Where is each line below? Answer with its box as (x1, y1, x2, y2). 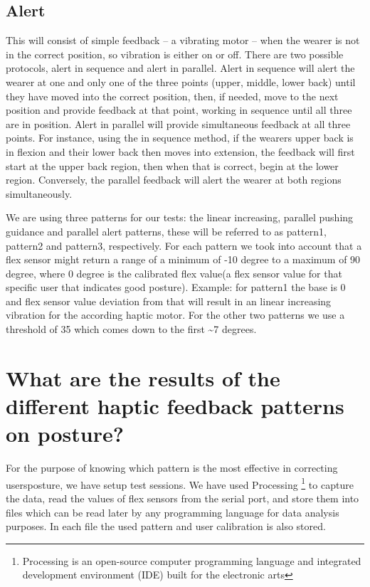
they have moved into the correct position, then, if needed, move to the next (6, 88, 339, 103)
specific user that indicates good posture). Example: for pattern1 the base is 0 (6, 280, 346, 295)
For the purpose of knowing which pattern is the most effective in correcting (6, 460, 338, 475)
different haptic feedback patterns (6, 391, 344, 421)
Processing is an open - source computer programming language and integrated (22, 553, 361, 568)
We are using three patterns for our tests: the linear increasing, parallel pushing (6, 210, 354, 225)
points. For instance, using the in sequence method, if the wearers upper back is (6, 130, 354, 145)
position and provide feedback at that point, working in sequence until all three (6, 102, 352, 117)
